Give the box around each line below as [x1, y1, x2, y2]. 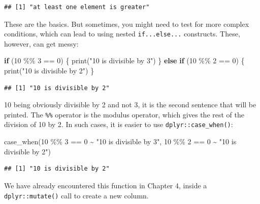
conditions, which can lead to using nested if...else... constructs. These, [4, 28, 240, 39]
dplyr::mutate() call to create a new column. [4, 190, 149, 200]
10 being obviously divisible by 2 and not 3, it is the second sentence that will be [4, 99, 256, 110]
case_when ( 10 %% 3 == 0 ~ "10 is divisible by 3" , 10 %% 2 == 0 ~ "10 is [4, 136, 237, 147]
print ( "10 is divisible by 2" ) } [4, 65, 94, 76]
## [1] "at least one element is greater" [4, 4, 150, 11]
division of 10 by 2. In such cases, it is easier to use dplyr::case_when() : [4, 119, 233, 130]
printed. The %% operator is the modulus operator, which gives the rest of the [4, 109, 244, 119]
